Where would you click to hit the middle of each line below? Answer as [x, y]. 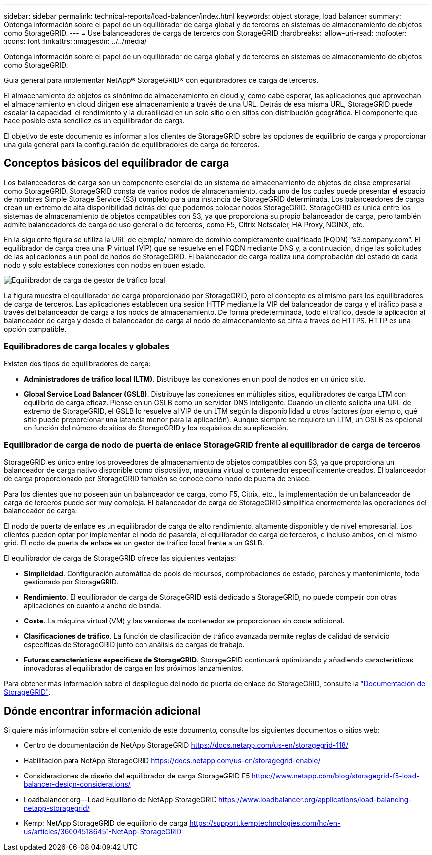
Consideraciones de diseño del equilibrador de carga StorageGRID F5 [137, 776]
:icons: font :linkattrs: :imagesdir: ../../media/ [75, 41]
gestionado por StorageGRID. [71, 582]
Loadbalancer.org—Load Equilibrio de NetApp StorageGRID [120, 800]
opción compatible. [35, 329]
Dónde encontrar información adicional [102, 711]
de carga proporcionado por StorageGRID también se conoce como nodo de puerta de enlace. [158, 479]
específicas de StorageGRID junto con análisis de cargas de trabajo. [134, 645]
